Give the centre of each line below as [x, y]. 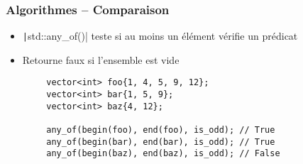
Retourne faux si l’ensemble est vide [101, 59]
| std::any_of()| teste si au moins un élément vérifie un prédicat [160, 36]
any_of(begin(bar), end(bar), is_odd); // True [161, 142]
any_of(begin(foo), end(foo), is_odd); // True [161, 130]
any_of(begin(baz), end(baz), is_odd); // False [163, 154]
